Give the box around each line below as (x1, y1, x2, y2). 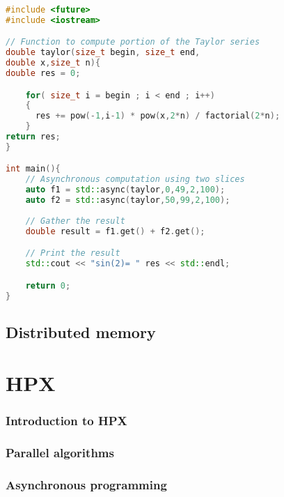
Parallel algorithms (6, 444, 114, 461)
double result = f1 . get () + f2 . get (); (25, 226, 205, 236)
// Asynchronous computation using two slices (25, 174, 245, 185)
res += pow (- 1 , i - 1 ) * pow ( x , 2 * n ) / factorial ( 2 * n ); (35, 111, 281, 121)
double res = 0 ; (6, 68, 81, 79)
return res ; (6, 132, 61, 142)
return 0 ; (25, 280, 71, 291)
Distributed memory (6, 321, 156, 342)
